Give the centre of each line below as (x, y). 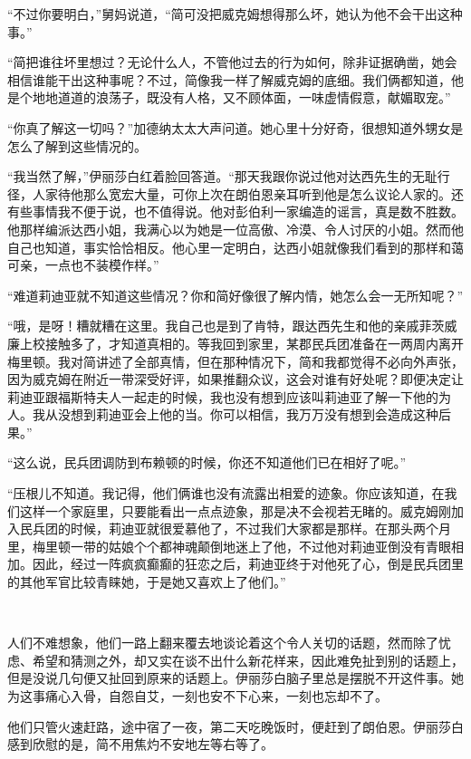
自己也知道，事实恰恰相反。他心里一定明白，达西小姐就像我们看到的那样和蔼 (235, 247)
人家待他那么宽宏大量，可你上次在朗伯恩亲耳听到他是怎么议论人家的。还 (248, 193)
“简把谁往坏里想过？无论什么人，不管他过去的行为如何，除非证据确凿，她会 (232, 62)
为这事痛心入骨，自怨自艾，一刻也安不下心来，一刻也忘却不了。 (197, 696)
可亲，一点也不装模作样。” (83, 265)
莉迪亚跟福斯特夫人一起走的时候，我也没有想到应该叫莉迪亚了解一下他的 (223, 396)
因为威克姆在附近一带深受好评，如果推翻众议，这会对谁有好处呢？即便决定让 (235, 379)
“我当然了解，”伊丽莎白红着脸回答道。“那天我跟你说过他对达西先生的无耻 (222, 176)
